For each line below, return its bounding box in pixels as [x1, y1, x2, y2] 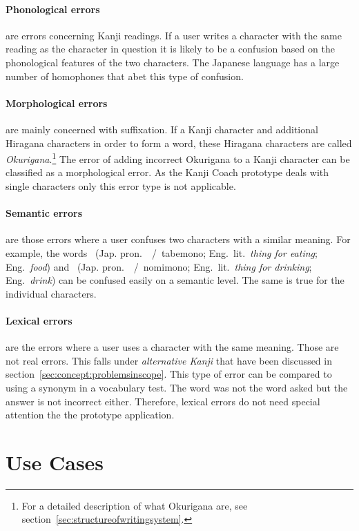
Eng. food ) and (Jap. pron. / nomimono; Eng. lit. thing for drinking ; [6, 259, 312, 273]
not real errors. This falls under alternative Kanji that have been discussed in [6, 353, 332, 367]
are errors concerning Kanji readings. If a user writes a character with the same [6, 28, 342, 42]
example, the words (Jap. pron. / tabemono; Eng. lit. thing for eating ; [6, 245, 318, 260]
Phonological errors [6, 1, 100, 16]
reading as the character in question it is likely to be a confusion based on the [6, 41, 335, 56]
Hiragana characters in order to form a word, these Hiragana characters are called [6, 135, 352, 150]
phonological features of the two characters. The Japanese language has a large [6, 55, 340, 69]
